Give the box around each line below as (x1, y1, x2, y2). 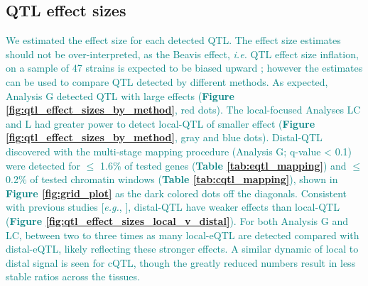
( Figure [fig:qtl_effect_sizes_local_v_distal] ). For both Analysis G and (6, 213, 348, 228)
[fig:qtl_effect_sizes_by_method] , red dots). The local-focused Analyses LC (6, 102, 361, 117)
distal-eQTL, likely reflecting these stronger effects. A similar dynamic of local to (6, 241, 359, 256)
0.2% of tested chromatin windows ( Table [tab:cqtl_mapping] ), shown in (6, 172, 338, 187)
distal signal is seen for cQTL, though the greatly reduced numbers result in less (6, 255, 356, 270)
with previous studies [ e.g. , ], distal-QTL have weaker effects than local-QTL (6, 199, 340, 214)
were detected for (6, 158, 81, 172)
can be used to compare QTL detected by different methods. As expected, (6, 74, 328, 89)
